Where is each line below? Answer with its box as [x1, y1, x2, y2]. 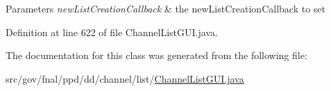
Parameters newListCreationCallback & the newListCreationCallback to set [6, 1, 325, 15]
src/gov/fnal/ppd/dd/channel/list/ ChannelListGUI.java [6, 71, 244, 85]
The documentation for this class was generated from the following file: [6, 48, 307, 63]
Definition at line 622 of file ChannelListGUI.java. [6, 24, 218, 39]
